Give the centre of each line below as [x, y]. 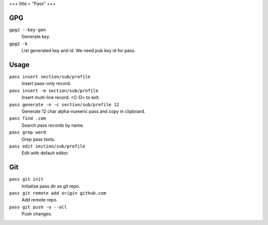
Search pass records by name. [53, 125]
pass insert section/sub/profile [50, 76]
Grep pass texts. [38, 139]
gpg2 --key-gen [28, 30]
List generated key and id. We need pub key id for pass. [79, 51]
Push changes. [37, 214]
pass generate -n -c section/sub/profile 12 [64, 105]
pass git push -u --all [38, 207]
